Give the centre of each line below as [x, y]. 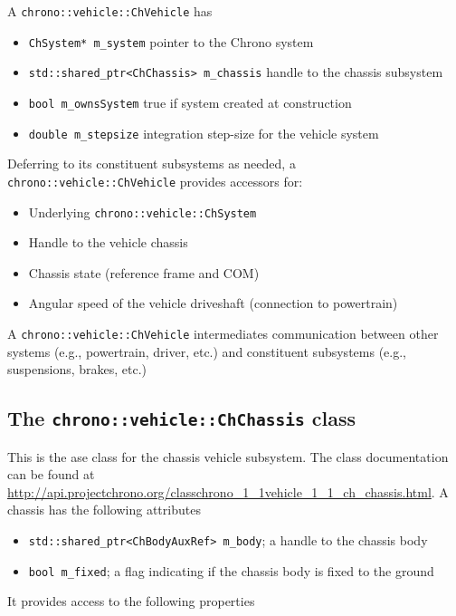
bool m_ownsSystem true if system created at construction [190, 102]
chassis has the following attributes [104, 510]
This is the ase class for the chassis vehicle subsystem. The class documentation [228, 456]
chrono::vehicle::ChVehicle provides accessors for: [155, 181]
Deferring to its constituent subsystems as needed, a [152, 164]
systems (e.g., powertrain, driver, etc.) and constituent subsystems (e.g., [207, 351]
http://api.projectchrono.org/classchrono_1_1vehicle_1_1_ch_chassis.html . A [228, 491]
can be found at [51, 474]
